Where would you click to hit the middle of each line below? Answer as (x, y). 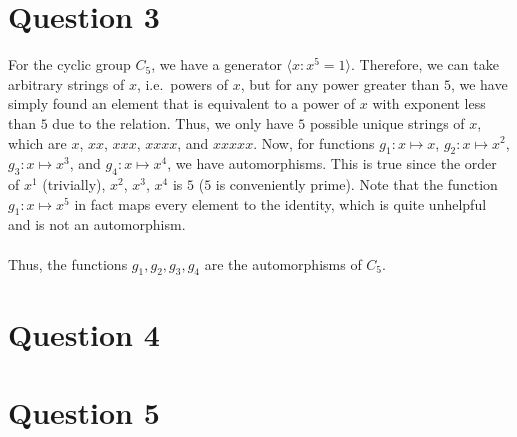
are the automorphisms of (283, 263)
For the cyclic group (69, 64)
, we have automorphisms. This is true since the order (332, 163)
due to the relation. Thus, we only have (173, 122)
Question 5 (84, 412)
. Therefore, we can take (425, 64)
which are (37, 142)
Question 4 (84, 333)
